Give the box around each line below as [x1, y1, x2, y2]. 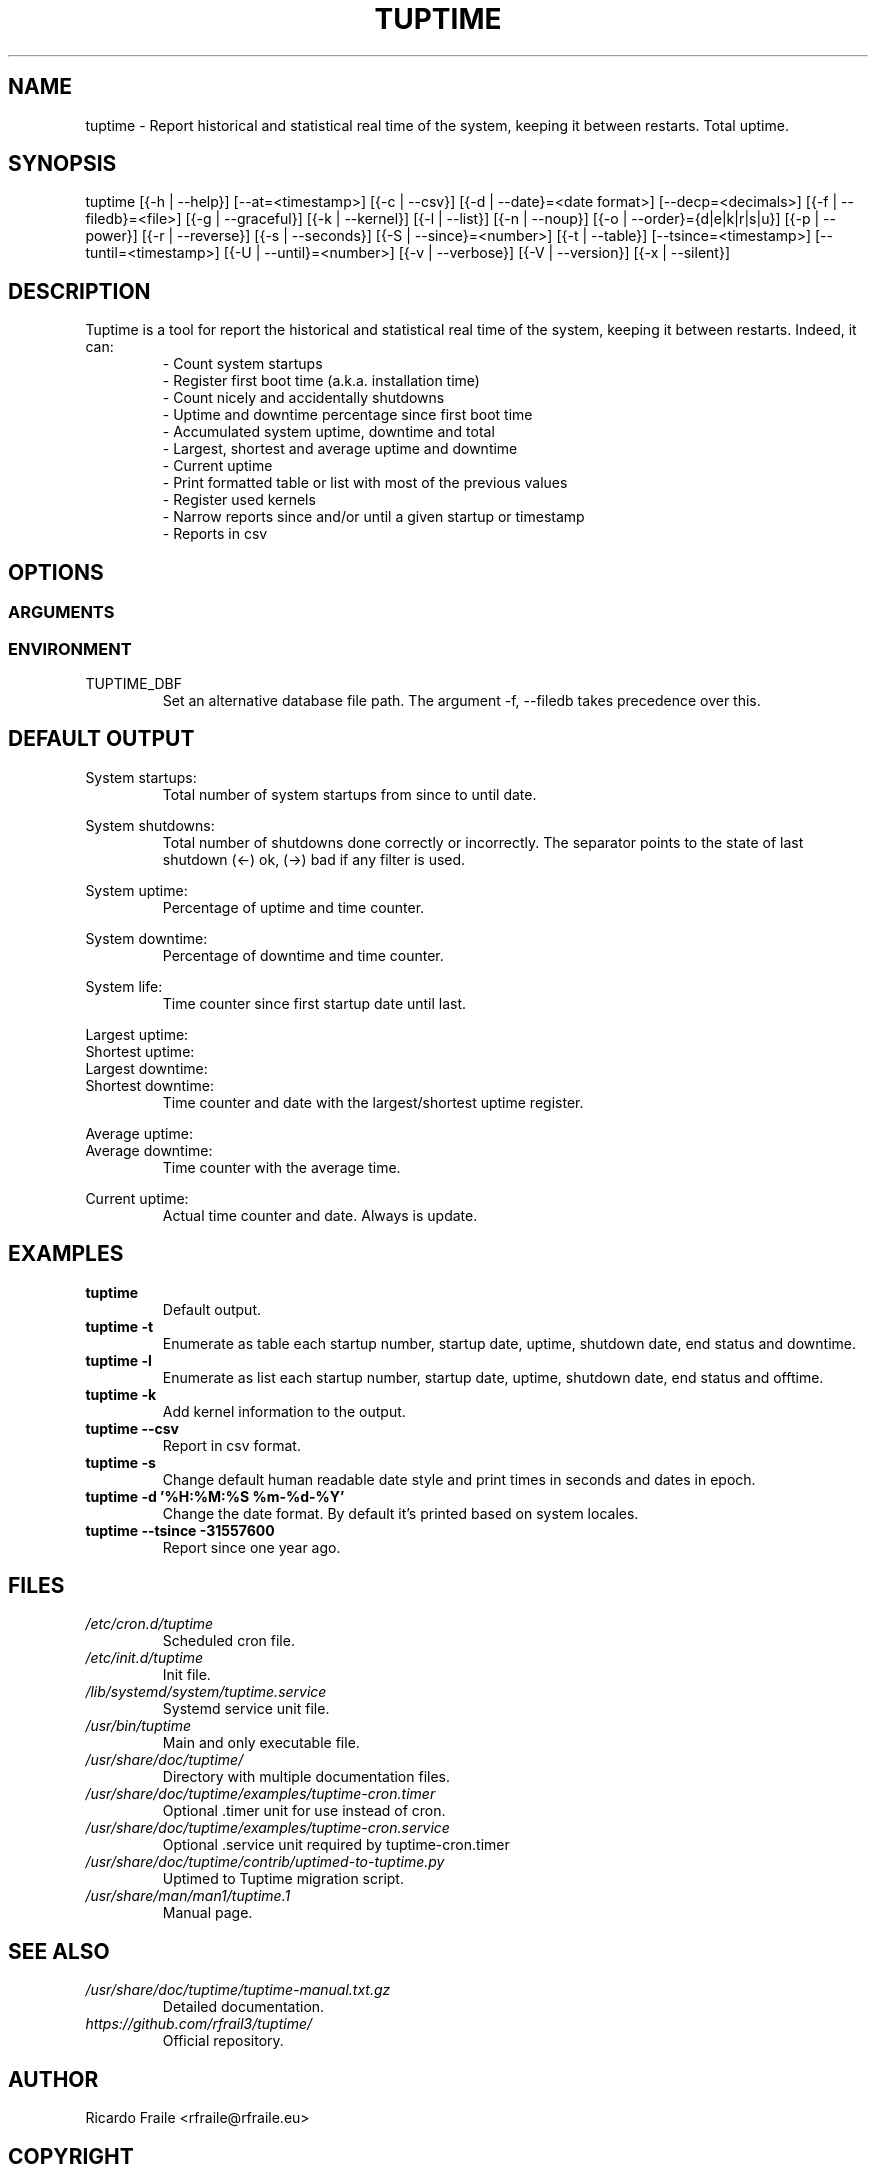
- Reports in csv [162, 525, 268, 543]
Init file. [162, 1666, 211, 1684]
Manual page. [162, 1904, 253, 1922]
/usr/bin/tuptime [85, 1717, 192, 1735]
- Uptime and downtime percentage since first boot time [162, 406, 533, 424]
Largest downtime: [85, 1059, 208, 1077]
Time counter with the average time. [162, 1158, 401, 1176]
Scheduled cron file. [162, 1632, 295, 1650]
